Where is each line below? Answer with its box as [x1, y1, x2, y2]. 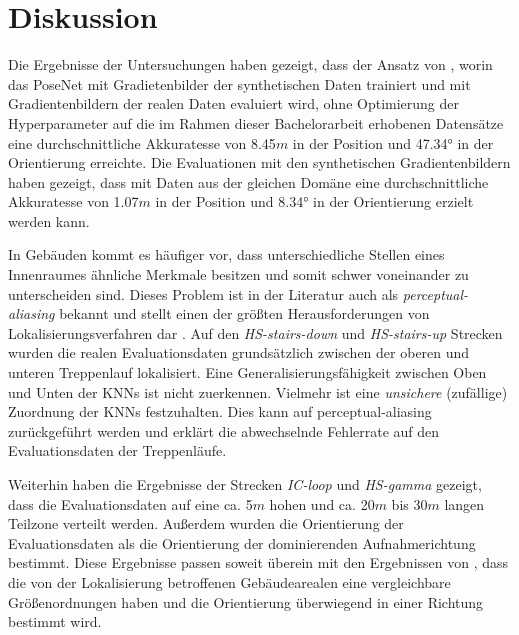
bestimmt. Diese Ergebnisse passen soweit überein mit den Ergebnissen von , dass [8, 552, 509, 573]
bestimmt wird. [8, 611, 102, 632]
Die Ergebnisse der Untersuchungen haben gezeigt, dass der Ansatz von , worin [8, 54, 493, 75]
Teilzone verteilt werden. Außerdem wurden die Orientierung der [8, 513, 404, 534]
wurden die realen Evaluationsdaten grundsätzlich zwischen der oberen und [8, 342, 470, 363]
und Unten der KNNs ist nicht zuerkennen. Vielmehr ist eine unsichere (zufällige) [8, 381, 508, 402]
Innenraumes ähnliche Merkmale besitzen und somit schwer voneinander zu [8, 264, 469, 285]
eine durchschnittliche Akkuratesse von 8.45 [8, 132, 276, 153]
